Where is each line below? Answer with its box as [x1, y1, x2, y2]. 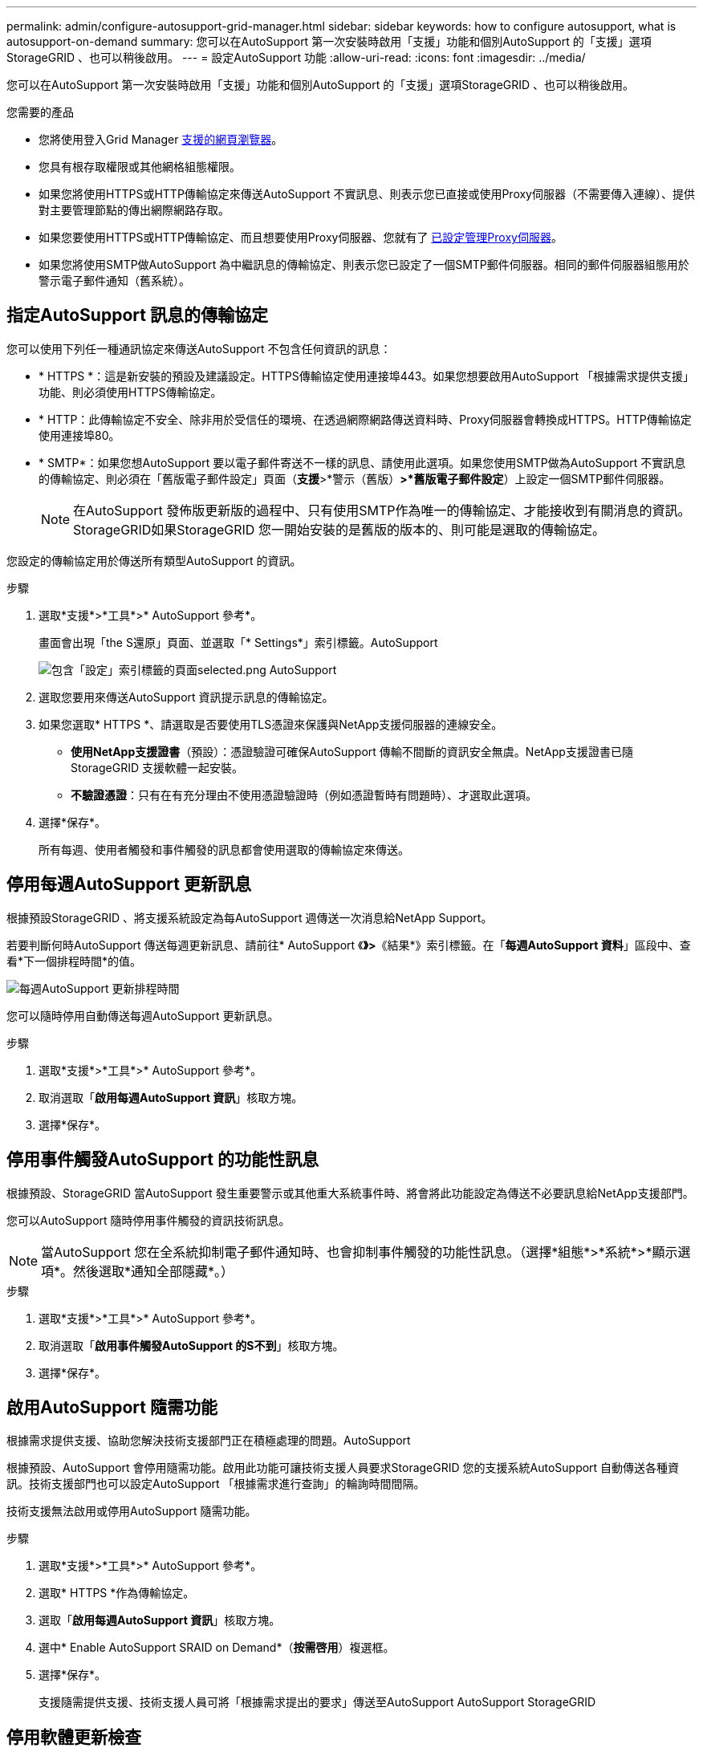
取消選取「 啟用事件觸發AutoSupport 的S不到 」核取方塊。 [39, 1338, 344, 1352]
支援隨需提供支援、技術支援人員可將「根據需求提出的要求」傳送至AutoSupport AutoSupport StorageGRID [39, 1695, 596, 1709]
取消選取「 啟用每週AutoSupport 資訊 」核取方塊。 [39, 1090, 303, 1104]
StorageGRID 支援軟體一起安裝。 [71, 760, 243, 774]
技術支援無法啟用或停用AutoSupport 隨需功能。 [6, 1504, 257, 1518]
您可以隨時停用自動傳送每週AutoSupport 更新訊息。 [6, 1008, 279, 1022]
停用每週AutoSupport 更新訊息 [6, 874, 251, 895]
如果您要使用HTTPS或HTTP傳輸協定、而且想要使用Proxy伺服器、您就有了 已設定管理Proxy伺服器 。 [39, 230, 563, 244]
